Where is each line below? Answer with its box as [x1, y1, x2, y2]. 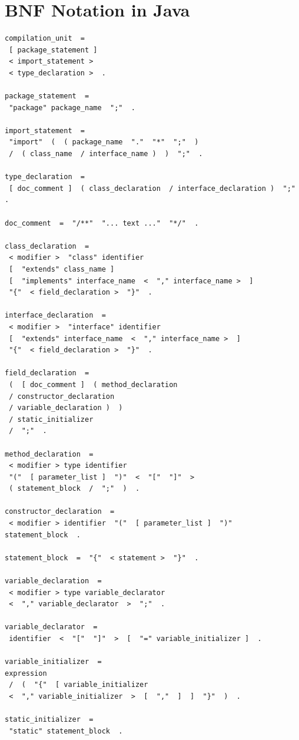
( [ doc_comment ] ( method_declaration [9, 380, 178, 389]
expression [5, 669, 47, 678]
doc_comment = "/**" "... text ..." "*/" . [5, 219, 199, 227]
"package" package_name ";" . [9, 103, 135, 112]
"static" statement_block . [9, 726, 123, 735]
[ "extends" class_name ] [9, 265, 115, 273]
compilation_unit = [5, 34, 85, 43]
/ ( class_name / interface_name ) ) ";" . [9, 150, 203, 158]
